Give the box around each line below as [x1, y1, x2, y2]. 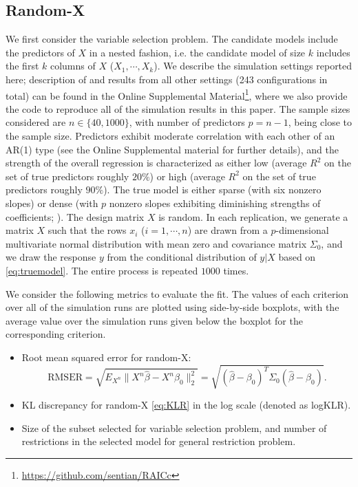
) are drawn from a [187, 223, 268, 237]
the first [6, 58, 39, 73]
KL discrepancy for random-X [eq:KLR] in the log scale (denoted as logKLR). [21, 398, 351, 412]
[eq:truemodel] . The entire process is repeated [6, 263, 198, 277]
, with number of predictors [129, 115, 245, 129]
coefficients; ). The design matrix [6, 209, 145, 224]
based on [278, 250, 316, 264]
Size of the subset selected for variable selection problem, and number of [21, 420, 327, 435]
